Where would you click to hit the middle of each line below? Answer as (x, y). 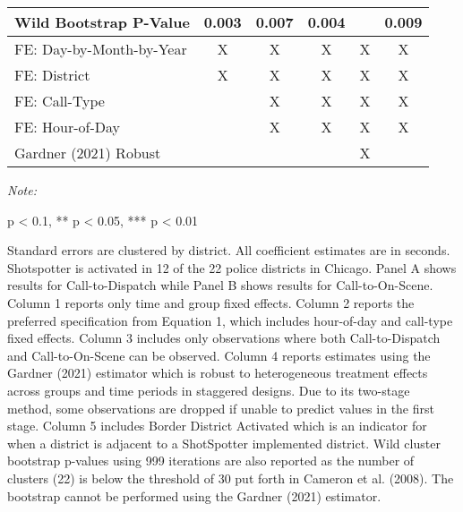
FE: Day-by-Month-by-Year (101, 49)
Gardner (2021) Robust (88, 153)
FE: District (52, 75)
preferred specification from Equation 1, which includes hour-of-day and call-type (230, 320)
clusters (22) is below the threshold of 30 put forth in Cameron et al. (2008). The (231, 478)
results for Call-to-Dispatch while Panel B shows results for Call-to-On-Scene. (220, 285)
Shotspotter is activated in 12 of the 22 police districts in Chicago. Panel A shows (232, 267)
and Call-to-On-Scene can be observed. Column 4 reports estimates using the (219, 355)
